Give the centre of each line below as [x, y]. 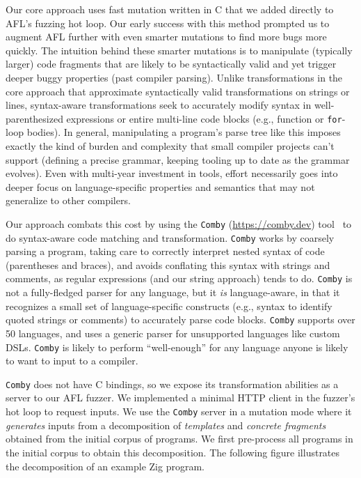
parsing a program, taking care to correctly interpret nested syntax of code [165, 251]
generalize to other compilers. [68, 200]
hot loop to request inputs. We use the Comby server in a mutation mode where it [179, 411]
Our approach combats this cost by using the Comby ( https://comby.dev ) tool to [179, 223]
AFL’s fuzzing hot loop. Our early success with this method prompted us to [168, 23]
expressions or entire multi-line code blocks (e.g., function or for [204, 118]
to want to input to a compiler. [72, 361]
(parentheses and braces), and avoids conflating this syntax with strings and [168, 264]
